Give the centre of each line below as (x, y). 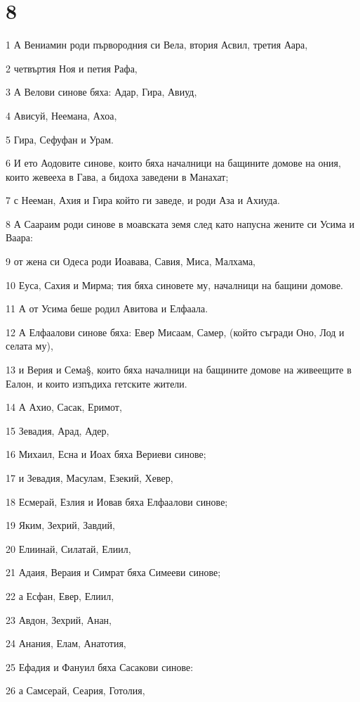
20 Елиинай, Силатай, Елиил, (68, 548)
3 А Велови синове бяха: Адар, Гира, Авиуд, (101, 92)
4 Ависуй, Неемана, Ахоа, (61, 115)
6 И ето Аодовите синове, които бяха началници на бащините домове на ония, (173, 163)
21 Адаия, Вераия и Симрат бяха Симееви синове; (113, 572)
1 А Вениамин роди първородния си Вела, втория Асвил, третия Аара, (157, 45)
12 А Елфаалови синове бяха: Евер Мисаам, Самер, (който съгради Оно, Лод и (175, 332)
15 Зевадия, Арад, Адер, (58, 430)
